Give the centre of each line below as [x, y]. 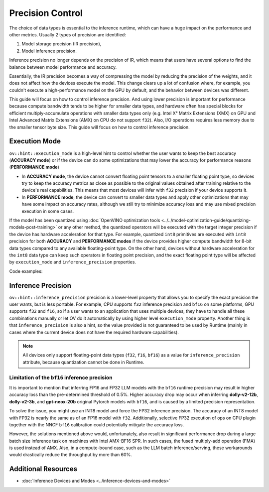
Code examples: [26, 271]
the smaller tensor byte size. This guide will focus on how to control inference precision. [100, 127]
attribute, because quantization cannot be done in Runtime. [83, 362]
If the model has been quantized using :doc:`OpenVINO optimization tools [85, 220]
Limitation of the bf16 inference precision [61, 377]
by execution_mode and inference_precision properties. [73, 262]
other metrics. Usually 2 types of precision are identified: [68, 34]
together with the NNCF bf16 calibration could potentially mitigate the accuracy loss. [97, 425]
